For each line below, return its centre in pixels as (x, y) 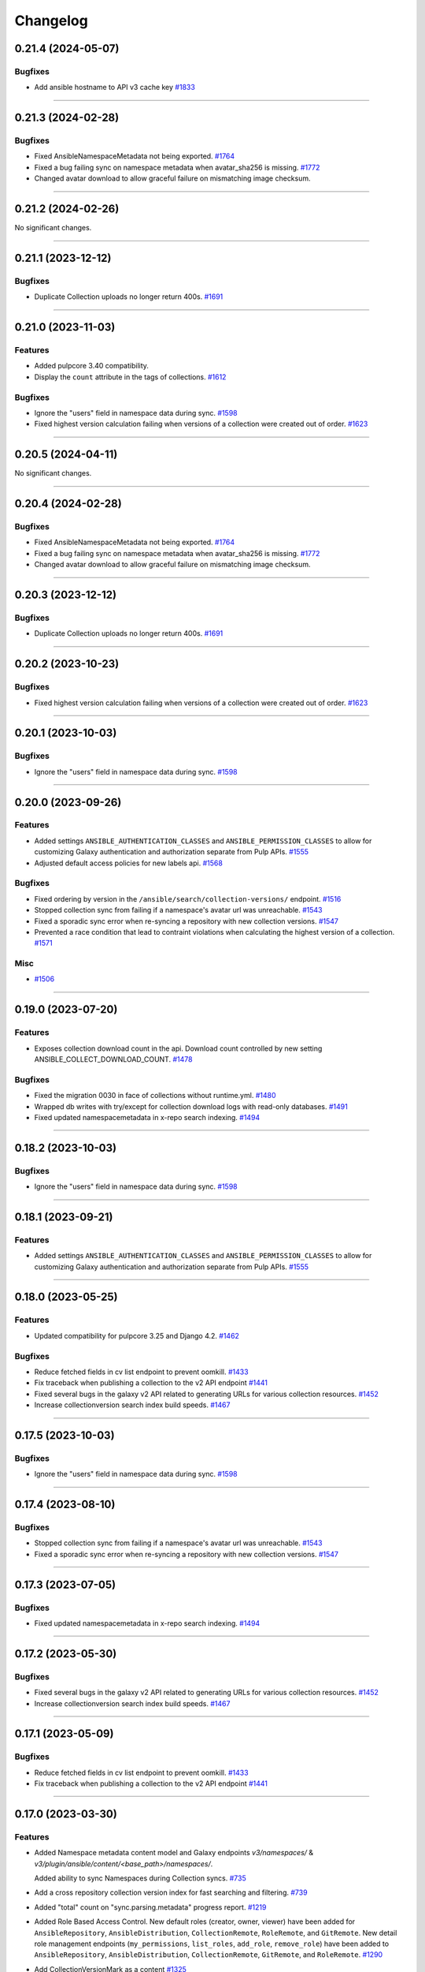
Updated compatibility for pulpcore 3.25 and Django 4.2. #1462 (137, 1335)
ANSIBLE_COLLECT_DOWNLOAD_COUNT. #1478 (113, 1059)
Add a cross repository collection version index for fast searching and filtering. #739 (171, 1892)
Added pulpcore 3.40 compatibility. (92, 366)
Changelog (51, 21)
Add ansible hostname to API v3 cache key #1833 (115, 88)
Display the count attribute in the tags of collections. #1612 (130, 377)
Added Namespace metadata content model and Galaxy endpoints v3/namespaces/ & (174, 1853)
